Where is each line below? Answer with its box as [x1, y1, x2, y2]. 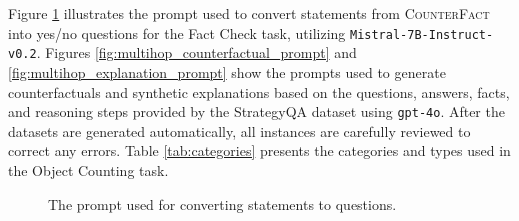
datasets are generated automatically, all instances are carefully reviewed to [8, 120, 471, 141]
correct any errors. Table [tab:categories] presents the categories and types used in [8, 140, 511, 161]
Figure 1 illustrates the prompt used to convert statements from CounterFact [8, 3, 490, 23]
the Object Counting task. [8, 159, 169, 180]
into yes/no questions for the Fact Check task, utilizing [8, 22, 346, 43]
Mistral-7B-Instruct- [349, 27, 494, 42]
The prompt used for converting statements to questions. [48, 193, 397, 214]
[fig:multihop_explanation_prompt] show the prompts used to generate [8, 61, 446, 82]
